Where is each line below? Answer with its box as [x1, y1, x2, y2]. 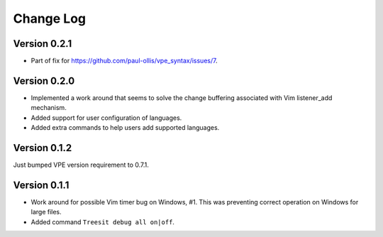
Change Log [13, 11, 87, 26]
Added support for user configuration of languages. [30, 114, 182, 122]
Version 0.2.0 [13, 75, 75, 87]
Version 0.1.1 [13, 179, 70, 191]
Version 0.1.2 [13, 142, 72, 154]
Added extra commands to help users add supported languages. [30, 123, 220, 132]
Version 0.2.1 [13, 38, 72, 50]
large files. [30, 208, 62, 216]
